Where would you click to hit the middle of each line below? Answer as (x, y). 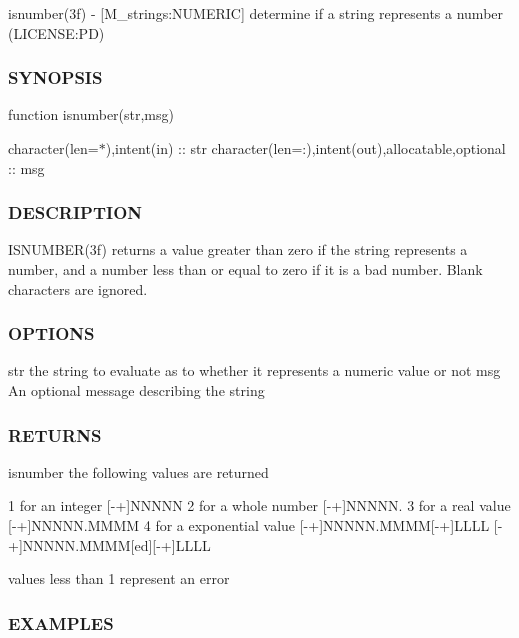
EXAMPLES (61, 622)
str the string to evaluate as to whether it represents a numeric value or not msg (254, 370)
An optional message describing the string (136, 390)
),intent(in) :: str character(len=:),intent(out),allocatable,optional (305, 148)
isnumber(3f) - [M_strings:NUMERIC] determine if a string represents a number (256, 13)
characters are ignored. (78, 288)
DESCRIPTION (75, 212)
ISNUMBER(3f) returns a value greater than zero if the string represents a (238, 249)
